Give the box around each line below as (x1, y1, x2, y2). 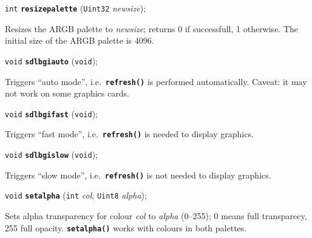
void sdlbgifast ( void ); (5, 107, 98, 120)
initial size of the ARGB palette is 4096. (5, 34, 154, 47)
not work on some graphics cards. (5, 87, 129, 100)
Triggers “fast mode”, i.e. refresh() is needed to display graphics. (5, 127, 254, 140)
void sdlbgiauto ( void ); (5, 54, 98, 67)
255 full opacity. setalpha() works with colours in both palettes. (5, 221, 247, 234)
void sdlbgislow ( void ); (5, 148, 98, 161)
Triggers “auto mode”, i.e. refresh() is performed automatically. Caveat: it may (5, 75, 307, 87)
